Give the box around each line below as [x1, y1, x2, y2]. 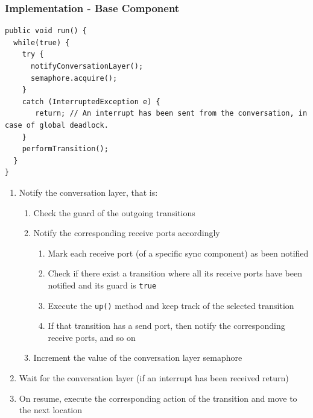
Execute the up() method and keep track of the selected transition [48, 299, 294, 311]
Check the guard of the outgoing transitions [33, 206, 195, 219]
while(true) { [13, 38, 70, 47]
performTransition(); [22, 145, 109, 154]
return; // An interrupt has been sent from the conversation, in [35, 109, 308, 118]
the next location [19, 404, 83, 416]
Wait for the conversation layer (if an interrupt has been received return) [19, 372, 289, 384]
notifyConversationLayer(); [30, 62, 144, 70]
